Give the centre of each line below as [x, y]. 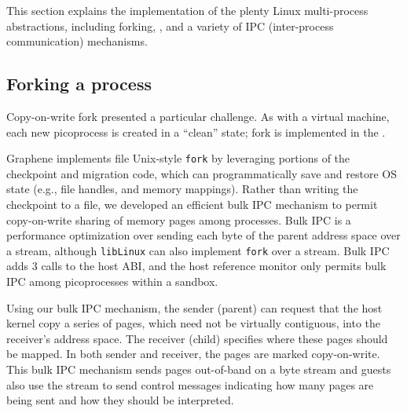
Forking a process [79, 84]
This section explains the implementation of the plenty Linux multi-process [187, 10]
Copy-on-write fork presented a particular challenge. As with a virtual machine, [198, 116]
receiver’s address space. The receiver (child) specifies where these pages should [197, 338]
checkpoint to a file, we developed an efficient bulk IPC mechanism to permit [192, 205]
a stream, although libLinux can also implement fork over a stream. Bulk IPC [198, 250]
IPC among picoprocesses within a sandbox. [112, 281]
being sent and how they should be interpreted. [120, 400]
